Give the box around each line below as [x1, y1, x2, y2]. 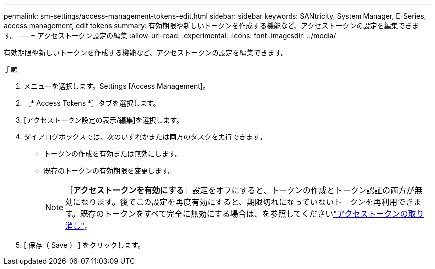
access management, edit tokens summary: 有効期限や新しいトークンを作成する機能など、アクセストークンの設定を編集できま [4, 21, 419, 30]
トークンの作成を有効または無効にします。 [44, 149, 182, 158]
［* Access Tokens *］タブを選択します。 [24, 99, 160, 107]
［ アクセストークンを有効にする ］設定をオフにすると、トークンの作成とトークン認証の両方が [65, 185, 414, 195]
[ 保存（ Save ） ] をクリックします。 [24, 241, 145, 249]
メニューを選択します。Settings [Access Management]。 [24, 82, 210, 90]
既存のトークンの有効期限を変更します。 [44, 166, 175, 175]
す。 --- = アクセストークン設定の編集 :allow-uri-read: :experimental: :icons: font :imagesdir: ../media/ [4, 31, 336, 40]
